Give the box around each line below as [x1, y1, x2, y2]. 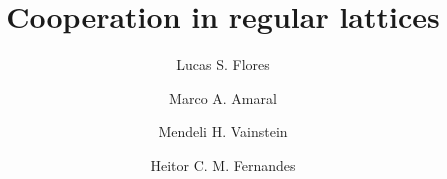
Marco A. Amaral [169, 87, 277, 108]
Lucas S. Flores [176, 54, 270, 75]
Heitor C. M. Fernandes [150, 154, 296, 175]
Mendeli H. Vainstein [158, 121, 288, 142]
